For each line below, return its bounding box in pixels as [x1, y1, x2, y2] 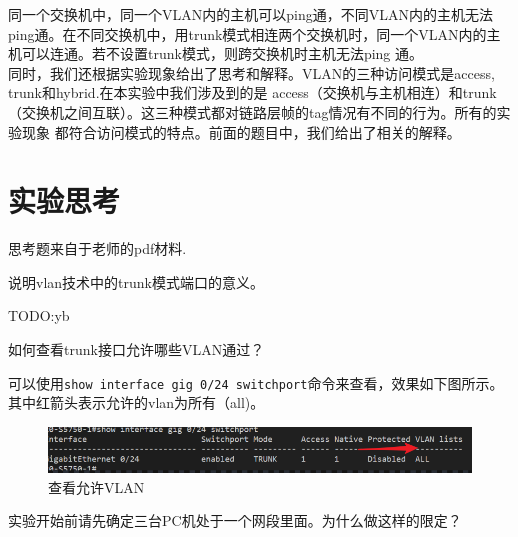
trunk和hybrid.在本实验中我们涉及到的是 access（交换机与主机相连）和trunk [8, 82, 497, 103]
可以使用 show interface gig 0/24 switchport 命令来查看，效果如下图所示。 [8, 372, 504, 393]
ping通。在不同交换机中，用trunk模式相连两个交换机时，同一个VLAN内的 [8, 23, 487, 44]
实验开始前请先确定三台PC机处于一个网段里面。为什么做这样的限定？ [8, 510, 462, 531]
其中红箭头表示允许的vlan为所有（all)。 [8, 392, 265, 413]
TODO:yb [8, 305, 70, 326]
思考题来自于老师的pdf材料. [8, 238, 187, 259]
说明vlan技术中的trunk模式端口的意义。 [8, 271, 264, 292]
